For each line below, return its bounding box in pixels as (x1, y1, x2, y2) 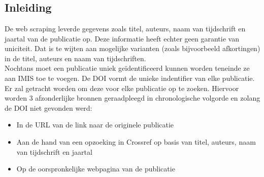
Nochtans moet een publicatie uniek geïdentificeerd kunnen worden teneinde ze (5, 63, 250, 73)
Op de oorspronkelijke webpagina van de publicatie (16, 163, 175, 174)
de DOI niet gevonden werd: (5, 102, 92, 113)
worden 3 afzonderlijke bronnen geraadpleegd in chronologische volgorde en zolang (5, 93, 260, 103)
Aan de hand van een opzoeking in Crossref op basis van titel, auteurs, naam (16, 136, 256, 147)
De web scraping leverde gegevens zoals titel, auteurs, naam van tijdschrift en (5, 23, 246, 33)
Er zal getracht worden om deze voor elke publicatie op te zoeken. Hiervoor (5, 82, 239, 93)
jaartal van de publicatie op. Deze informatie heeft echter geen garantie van (5, 33, 239, 43)
